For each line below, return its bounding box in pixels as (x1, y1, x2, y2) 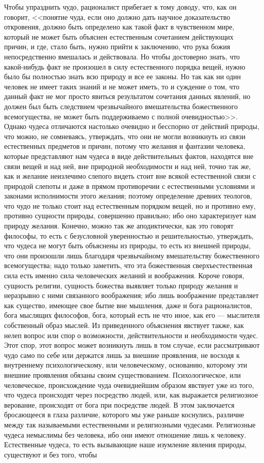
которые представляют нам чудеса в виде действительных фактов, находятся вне (4, 150, 253, 161)
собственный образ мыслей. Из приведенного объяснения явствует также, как (4, 320, 244, 330)
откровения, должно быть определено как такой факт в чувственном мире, (4, 21, 235, 32)
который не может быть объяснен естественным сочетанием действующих (4, 31, 234, 42)
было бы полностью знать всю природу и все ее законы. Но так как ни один (4, 71, 241, 82)
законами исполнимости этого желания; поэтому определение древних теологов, (4, 190, 252, 201)
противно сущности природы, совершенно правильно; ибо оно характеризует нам (4, 210, 256, 221)
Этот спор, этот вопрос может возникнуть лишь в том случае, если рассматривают (4, 340, 260, 350)
